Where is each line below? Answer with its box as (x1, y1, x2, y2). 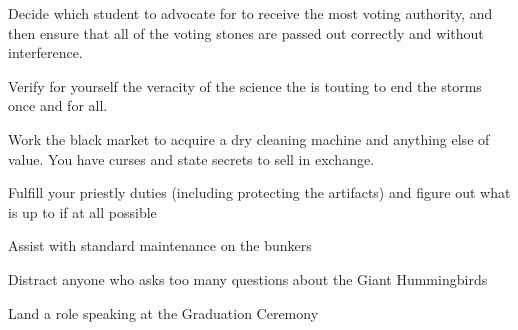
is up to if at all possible (8, 201, 157, 222)
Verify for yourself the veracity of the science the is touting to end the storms (8, 75, 482, 96)
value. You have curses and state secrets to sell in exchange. (8, 148, 375, 169)
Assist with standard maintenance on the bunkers (8, 235, 312, 256)
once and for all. (8, 95, 108, 116)
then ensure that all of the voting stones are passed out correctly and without (8, 22, 484, 43)
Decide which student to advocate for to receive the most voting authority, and (8, 3, 493, 23)
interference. (8, 42, 83, 63)
